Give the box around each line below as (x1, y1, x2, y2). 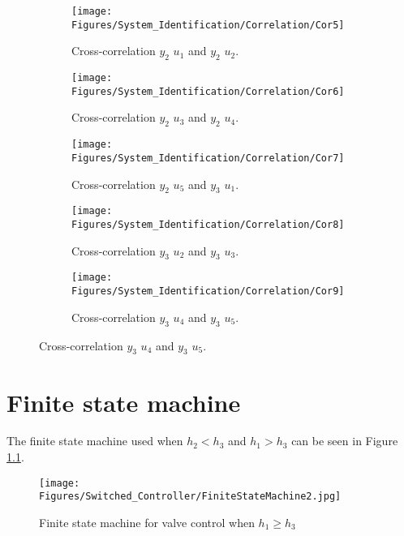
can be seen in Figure (291, 432, 398, 449)
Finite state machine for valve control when (39, 513, 255, 530)
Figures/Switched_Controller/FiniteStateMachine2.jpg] (39, 491, 342, 503)
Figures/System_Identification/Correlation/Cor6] (71, 85, 345, 97)
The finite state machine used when (6, 432, 183, 449)
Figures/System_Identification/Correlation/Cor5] (71, 19, 345, 31)
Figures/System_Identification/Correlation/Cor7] (71, 152, 345, 164)
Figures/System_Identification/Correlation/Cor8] (71, 218, 345, 230)
